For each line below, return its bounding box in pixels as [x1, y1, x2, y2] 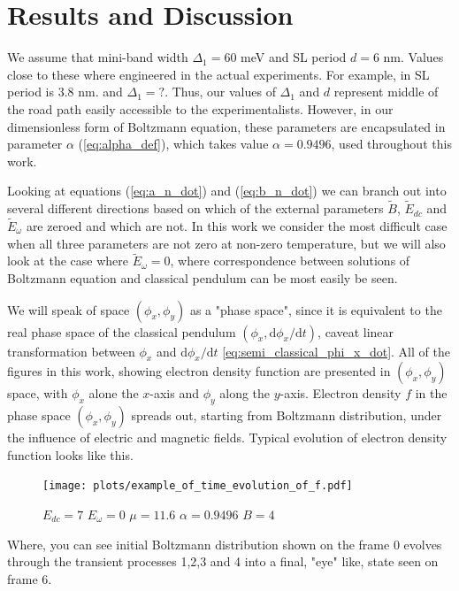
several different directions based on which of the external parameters [7, 199, 384, 218]
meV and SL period [241, 48, 347, 66]
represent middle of [333, 82, 439, 101]
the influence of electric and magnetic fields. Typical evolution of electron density [7, 428, 448, 447]
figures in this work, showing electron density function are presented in [7, 362, 391, 380]
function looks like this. [7, 445, 134, 464]
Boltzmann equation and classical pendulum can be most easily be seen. [7, 268, 398, 287]
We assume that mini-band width [7, 48, 188, 66]
